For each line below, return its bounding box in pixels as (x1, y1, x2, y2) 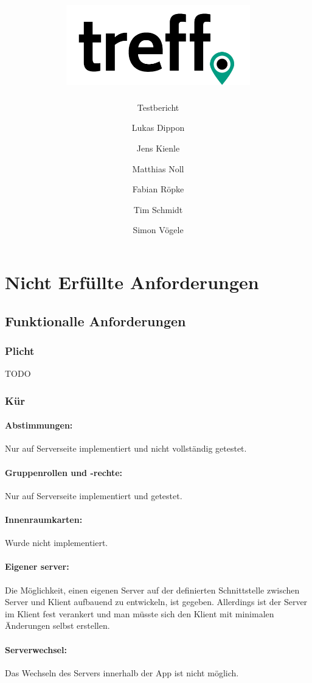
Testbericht (137, 100, 179, 113)
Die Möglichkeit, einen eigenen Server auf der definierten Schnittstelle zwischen (5, 583, 300, 596)
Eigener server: (5, 560, 69, 573)
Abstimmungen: (5, 419, 73, 432)
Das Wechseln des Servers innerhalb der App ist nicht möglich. (5, 666, 239, 679)
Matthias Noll (132, 162, 184, 175)
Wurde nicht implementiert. (5, 536, 108, 549)
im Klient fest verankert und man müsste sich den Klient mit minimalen (5, 607, 274, 620)
